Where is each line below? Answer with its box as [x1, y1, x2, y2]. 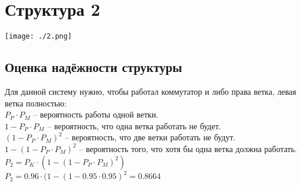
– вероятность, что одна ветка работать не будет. [47, 119, 221, 132]
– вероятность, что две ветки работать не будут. [64, 131, 236, 143]
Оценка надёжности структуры [5, 58, 182, 76]
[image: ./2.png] [5, 32, 72, 41]
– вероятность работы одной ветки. [33, 108, 159, 120]
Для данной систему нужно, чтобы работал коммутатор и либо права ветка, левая [5, 85, 296, 97]
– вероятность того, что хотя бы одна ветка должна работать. [79, 142, 297, 154]
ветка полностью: [5, 97, 67, 109]
